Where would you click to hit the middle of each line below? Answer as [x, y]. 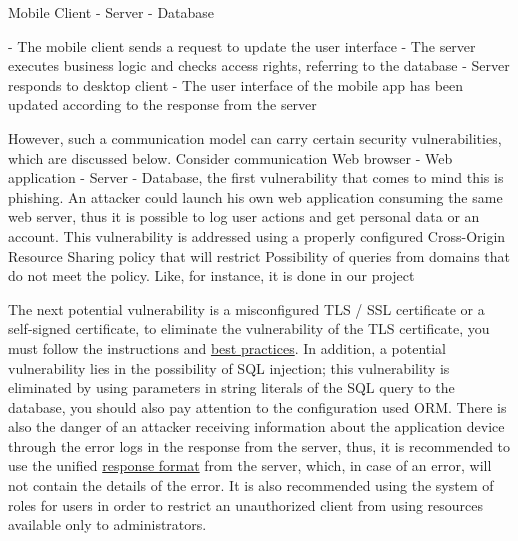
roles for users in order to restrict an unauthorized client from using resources [246, 504]
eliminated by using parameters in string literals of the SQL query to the [231, 387]
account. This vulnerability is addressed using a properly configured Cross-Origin [257, 235]
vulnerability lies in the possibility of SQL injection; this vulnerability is [229, 367]
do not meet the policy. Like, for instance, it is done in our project [211, 275]
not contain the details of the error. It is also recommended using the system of [251, 485]
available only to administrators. [107, 524]
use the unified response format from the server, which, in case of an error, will [250, 465]
